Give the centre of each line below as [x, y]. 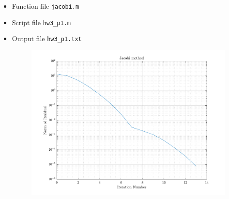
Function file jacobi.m [46, 6]
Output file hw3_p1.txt [47, 38]
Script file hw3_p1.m [41, 22]
